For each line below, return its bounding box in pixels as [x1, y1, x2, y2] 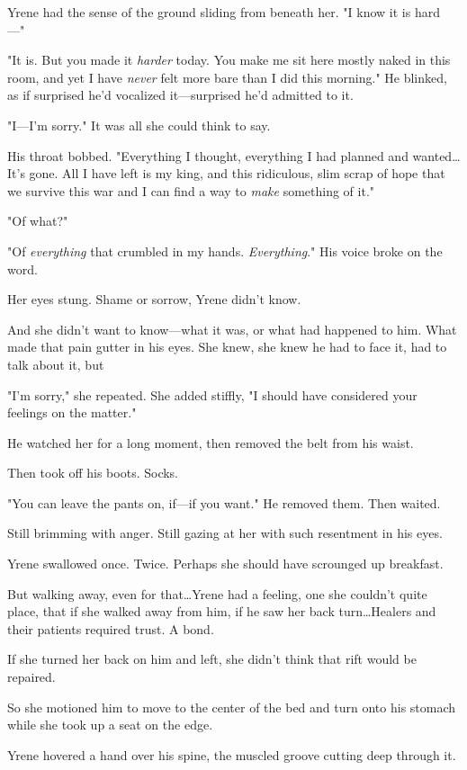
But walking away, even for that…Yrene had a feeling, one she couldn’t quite [7, 584, 427, 603]
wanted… [412, 146, 461, 165]
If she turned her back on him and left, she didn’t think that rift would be [7, 649, 417, 668]
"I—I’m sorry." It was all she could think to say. [7, 115, 271, 134]
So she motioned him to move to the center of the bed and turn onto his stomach [7, 697, 456, 716]
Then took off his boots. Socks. [7, 463, 179, 482]
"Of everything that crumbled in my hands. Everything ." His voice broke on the [7, 241, 443, 260]
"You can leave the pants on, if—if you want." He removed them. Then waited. [7, 493, 441, 512]
